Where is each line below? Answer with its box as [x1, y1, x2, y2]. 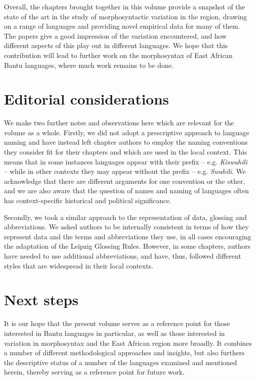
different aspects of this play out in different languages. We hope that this [4, 40, 228, 51]
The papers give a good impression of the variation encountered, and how [4, 30, 227, 41]
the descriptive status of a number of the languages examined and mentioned [4, 357, 237, 367]
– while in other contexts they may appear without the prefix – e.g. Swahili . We [4, 166, 246, 176]
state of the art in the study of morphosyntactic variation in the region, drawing [4, 11, 247, 21]
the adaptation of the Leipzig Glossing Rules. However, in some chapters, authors [4, 241, 251, 251]
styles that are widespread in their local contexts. [4, 260, 153, 271]
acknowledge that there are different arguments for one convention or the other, [4, 175, 245, 186]
